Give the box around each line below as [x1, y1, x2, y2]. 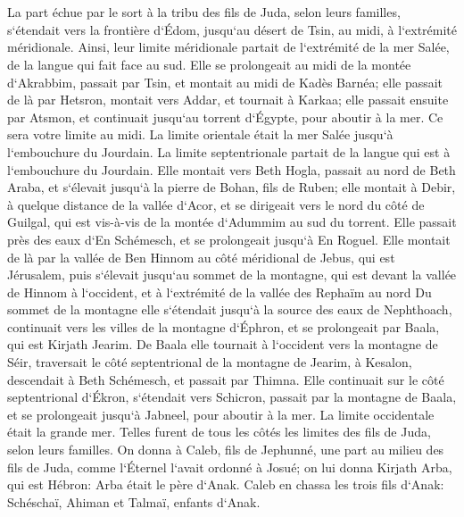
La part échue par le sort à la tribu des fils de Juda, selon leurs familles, [7, 3, 401, 21]
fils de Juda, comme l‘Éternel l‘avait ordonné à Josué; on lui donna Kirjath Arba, [7, 457, 452, 476]
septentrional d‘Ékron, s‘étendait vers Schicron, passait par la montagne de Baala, [7, 388, 457, 406]
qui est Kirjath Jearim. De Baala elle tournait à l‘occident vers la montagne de [7, 335, 438, 354]
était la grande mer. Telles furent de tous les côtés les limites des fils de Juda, [7, 422, 431, 441]
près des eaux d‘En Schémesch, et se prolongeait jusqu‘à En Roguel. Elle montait [7, 229, 451, 248]
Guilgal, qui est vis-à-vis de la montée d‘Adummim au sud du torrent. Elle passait [7, 213, 457, 231]
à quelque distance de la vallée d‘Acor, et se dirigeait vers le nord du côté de [7, 195, 425, 213]
